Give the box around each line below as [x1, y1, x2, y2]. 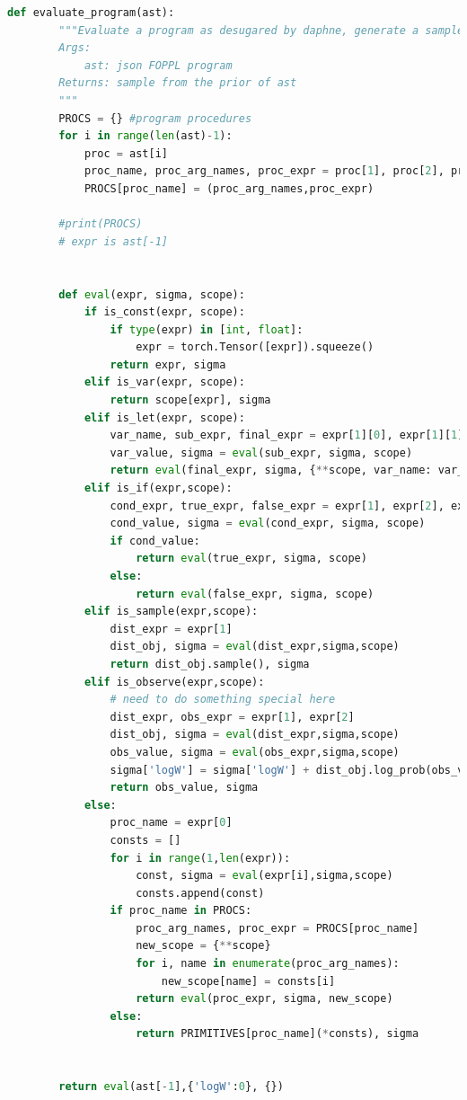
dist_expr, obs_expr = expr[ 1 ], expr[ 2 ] [110, 710, 355, 723]
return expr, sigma [110, 358, 226, 371]
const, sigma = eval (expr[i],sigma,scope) [136, 869, 393, 883]
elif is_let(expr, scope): [84, 411, 245, 424]
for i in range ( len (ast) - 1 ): [58, 129, 233, 143]
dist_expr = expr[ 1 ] [110, 622, 233, 635]
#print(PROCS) [58, 217, 143, 231]
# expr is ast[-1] [58, 235, 168, 248]
